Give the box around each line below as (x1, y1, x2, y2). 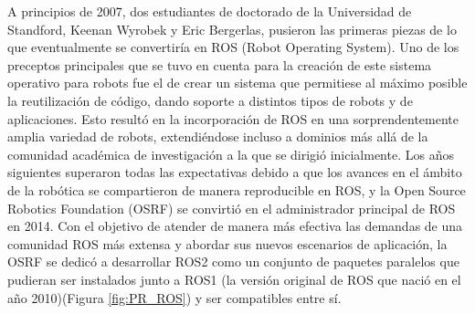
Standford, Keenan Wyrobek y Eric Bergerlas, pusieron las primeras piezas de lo (7, 19, 457, 38)
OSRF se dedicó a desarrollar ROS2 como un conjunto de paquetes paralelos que (7, 252, 459, 271)
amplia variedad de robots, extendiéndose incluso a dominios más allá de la (7, 127, 428, 146)
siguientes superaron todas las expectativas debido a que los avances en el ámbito (7, 162, 462, 182)
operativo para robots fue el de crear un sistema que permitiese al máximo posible (7, 73, 468, 92)
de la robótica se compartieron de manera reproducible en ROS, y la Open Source (7, 180, 466, 199)
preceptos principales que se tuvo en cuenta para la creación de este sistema (7, 55, 432, 74)
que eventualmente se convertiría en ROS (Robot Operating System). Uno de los (7, 37, 459, 57)
